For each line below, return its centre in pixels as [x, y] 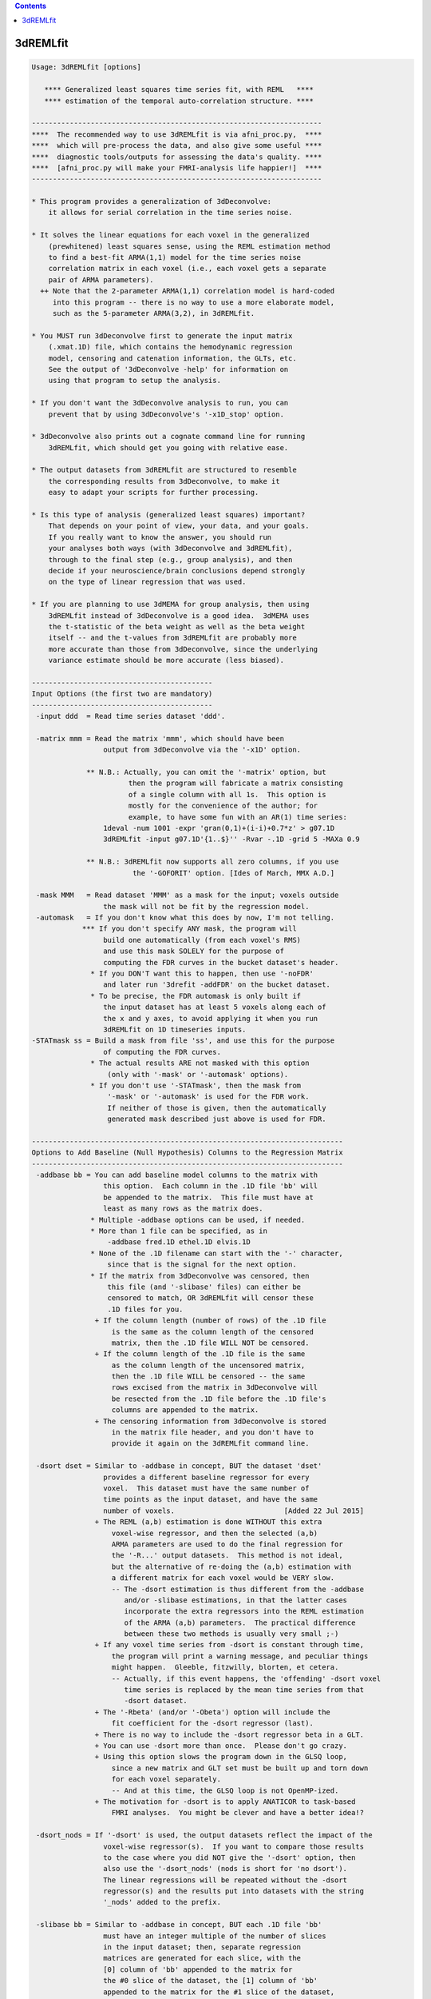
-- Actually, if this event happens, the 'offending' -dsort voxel [246, 1678]
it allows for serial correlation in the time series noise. [170, 213]
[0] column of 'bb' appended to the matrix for [198, 1969]
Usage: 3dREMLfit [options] [86, 67]
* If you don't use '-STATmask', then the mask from [196, 1085]
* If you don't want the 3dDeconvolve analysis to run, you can [160, 403]
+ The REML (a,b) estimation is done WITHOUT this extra [208, 1522]
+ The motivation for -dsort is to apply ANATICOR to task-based [225, 1801]
